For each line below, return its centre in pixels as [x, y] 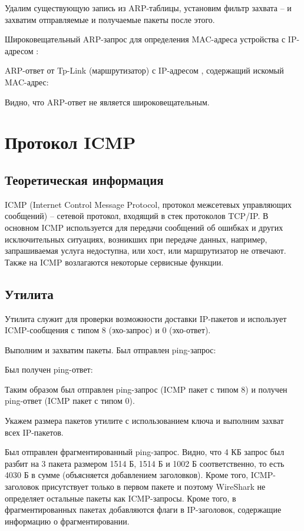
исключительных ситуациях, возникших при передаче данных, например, [136, 239]
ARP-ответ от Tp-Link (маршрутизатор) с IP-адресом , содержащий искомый [144, 70]
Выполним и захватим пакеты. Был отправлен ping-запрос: [110, 349]
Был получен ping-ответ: [49, 369]
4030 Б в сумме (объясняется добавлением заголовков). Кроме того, [127, 475]
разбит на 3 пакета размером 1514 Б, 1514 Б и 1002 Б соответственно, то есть [145, 463]
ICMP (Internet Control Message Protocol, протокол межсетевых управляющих [148, 204]
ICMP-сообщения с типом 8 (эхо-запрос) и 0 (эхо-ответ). [108, 330]
